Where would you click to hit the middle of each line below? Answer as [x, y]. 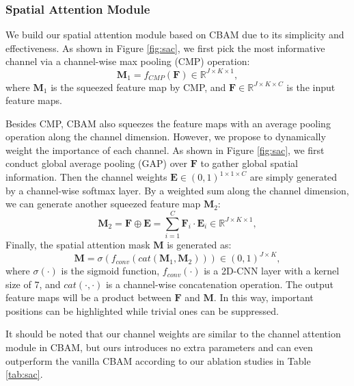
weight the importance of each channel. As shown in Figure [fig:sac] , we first [165, 150]
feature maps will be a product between [88, 297]
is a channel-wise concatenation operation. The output [220, 284]
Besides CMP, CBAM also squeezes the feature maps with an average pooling [168, 123]
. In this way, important [263, 297]
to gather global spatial [249, 163]
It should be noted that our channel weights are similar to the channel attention [173, 334]
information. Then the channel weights [86, 177]
